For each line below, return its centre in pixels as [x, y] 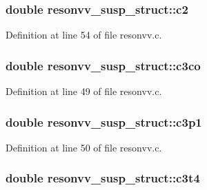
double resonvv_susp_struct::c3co [103, 65]
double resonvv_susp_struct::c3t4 [103, 178]
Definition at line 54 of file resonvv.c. [84, 35]
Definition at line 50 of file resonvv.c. [84, 147]
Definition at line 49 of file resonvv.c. [84, 91]
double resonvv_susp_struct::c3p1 [104, 122]
